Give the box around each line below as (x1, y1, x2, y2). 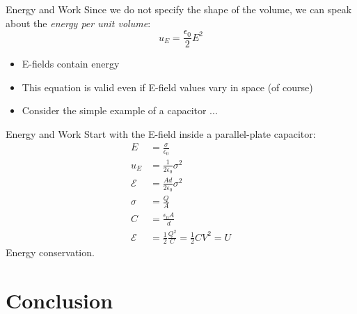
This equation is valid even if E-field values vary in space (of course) (22, 79, 313, 94)
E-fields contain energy (22, 56, 120, 71)
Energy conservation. (6, 245, 95, 260)
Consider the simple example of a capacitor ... (22, 103, 218, 118)
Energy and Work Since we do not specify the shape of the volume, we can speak (6, 2, 352, 16)
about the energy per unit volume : (6, 15, 151, 30)
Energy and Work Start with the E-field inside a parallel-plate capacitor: (6, 127, 316, 141)
